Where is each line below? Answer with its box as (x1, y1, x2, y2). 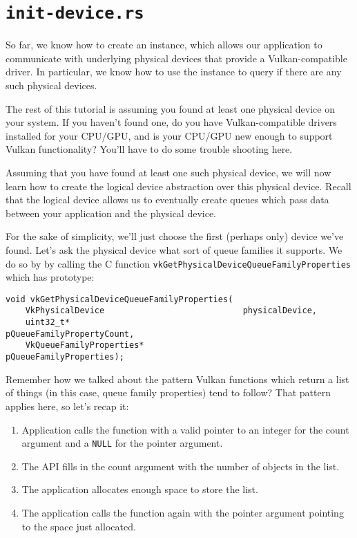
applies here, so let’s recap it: (6, 398, 129, 413)
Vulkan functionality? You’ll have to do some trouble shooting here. (6, 142, 293, 156)
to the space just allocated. (21, 519, 136, 533)
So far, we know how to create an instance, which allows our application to (6, 37, 322, 52)
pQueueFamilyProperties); (6, 352, 124, 362)
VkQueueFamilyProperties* (25, 340, 144, 351)
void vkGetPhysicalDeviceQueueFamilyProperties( (6, 294, 233, 304)
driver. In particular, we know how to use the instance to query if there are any (6, 64, 342, 79)
